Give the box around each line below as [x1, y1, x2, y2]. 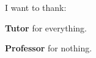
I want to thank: [5, 1, 67, 13]
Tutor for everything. [5, 21, 87, 34]
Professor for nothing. [5, 42, 92, 54]
